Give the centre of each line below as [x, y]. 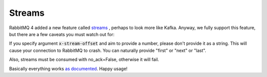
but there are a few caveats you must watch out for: [62, 34]
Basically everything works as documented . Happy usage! [68, 69]
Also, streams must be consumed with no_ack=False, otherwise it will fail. [84, 60]
